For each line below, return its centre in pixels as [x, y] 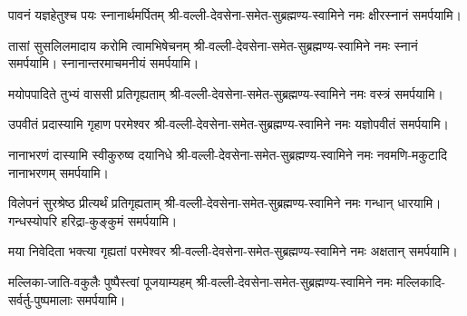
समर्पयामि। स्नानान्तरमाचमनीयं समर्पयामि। [104, 63]
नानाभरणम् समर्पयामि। [58, 172]
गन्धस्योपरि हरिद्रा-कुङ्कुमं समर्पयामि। [93, 220]
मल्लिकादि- [421, 281]
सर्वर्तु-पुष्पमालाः [40, 299]
